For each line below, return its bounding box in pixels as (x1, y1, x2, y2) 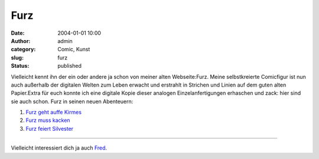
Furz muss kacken (25, 117, 70, 124)
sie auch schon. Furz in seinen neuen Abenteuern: (11, 98, 134, 105)
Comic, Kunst (57, 46, 90, 53)
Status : (11, 62, 30, 69)
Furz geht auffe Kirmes (25, 109, 82, 116)
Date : (11, 29, 25, 37)
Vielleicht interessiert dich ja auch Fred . (11, 144, 108, 151)
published (57, 62, 82, 69)
